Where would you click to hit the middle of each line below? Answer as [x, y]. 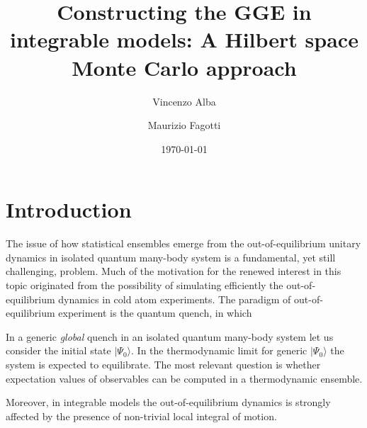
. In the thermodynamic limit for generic [219, 350]
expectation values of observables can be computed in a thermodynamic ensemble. [184, 378]
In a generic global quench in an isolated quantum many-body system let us [170, 336]
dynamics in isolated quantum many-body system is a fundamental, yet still [171, 257]
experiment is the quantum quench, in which [155, 313]
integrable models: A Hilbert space [184, 39]
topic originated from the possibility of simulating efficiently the [145, 285]
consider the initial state [58, 350]
